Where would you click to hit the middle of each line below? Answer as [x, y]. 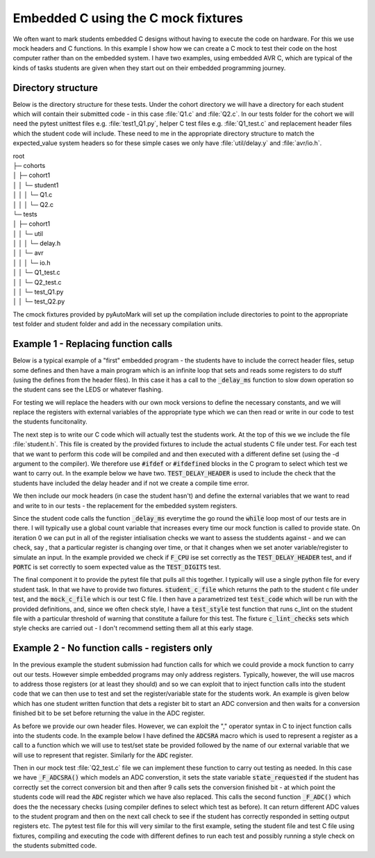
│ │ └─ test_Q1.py [38, 292]
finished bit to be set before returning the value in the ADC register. [109, 713]
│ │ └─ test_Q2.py [39, 301]
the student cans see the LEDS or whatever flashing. [88, 389]
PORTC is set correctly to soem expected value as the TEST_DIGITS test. [117, 566]
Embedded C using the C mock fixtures [128, 18]
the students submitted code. [55, 846]
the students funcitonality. [50, 422]
